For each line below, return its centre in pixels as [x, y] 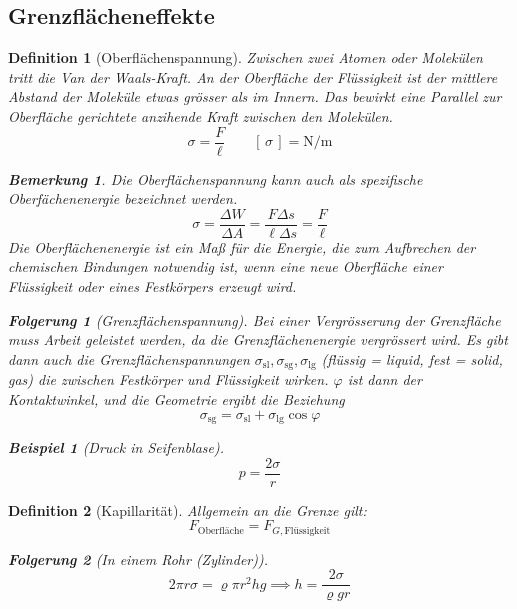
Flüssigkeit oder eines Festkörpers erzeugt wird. [152, 286]
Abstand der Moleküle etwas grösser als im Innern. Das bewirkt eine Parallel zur [255, 96]
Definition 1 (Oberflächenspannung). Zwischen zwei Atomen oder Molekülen [245, 57]
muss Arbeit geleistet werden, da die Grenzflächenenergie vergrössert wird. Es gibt [258, 339]
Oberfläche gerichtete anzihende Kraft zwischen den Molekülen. [200, 115]
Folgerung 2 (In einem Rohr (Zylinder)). [138, 558]
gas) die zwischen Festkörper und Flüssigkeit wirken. [168, 379]
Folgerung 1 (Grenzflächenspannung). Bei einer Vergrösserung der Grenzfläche [254, 319]
